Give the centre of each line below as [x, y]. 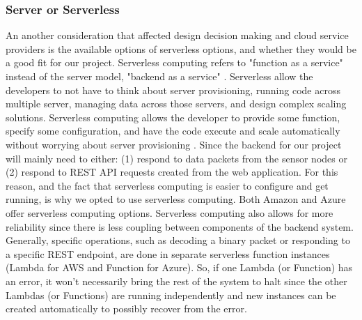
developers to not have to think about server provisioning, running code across [173, 90]
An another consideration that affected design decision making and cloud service [177, 35]
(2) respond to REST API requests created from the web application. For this [172, 172]
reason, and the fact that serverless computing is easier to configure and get [167, 185]
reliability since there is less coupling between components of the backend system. [180, 226]
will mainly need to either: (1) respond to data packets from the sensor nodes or [176, 158]
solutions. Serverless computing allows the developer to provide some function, [173, 117]
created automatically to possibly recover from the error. [126, 308]
